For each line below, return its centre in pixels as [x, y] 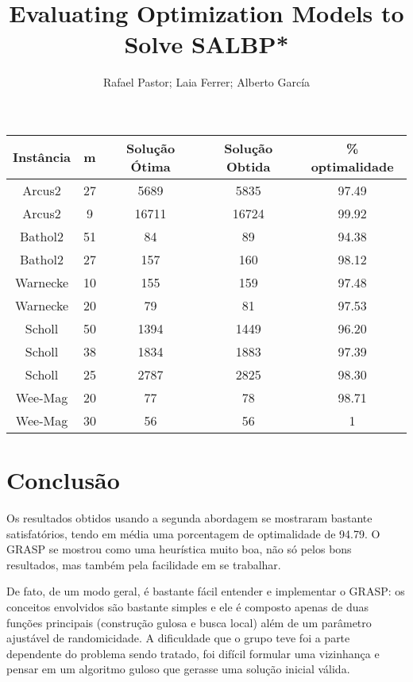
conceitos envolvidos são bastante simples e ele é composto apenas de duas [187, 607]
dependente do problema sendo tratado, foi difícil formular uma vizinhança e [193, 653]
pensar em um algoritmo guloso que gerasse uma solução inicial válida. [178, 669]
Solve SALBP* [206, 44]
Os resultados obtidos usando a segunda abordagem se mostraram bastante [189, 518]
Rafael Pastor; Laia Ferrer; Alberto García [206, 82]
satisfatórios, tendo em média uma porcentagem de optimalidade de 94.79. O [193, 533]
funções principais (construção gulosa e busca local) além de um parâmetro [189, 622]
